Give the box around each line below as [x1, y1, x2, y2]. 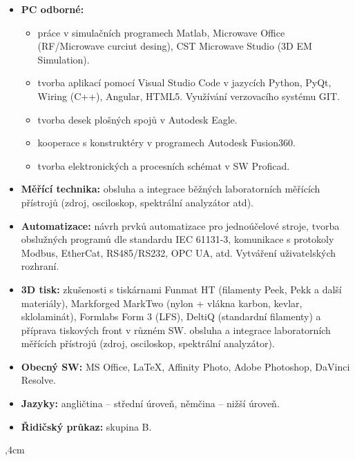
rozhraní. [21, 259, 59, 273]
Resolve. [21, 373, 56, 387]
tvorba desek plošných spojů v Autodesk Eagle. [37, 112, 238, 126]
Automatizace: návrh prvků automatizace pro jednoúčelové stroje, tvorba [21, 218, 340, 233]
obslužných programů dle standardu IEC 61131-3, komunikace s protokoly [21, 232, 334, 246]
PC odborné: [21, 2, 84, 16]
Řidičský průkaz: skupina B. [21, 419, 152, 433]
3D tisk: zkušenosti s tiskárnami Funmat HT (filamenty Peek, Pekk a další [21, 282, 342, 296]
